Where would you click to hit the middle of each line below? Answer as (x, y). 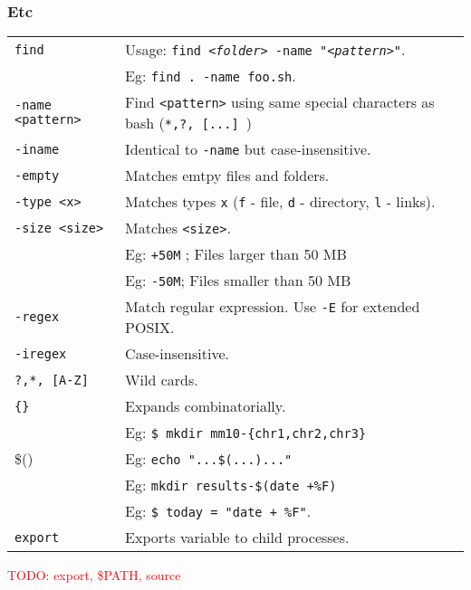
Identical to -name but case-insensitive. (248, 149)
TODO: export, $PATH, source (94, 575)
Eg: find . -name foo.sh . (211, 76)
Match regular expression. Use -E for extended (273, 307)
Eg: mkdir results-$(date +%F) (231, 485)
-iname (37, 149)
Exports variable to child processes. (237, 538)
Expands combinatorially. (206, 406)
